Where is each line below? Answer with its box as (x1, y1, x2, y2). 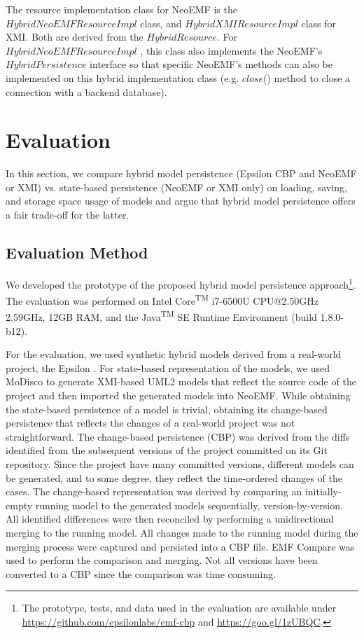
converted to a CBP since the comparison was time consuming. (6, 566, 276, 581)
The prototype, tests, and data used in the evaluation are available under (22, 600, 337, 615)
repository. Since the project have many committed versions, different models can (6, 456, 354, 471)
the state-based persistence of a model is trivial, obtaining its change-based (6, 401, 328, 416)
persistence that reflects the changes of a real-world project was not (6, 415, 295, 430)
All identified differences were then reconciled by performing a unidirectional (6, 511, 334, 526)
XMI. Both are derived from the (6, 29, 143, 44)
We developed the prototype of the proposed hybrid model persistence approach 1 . (6, 275, 356, 291)
